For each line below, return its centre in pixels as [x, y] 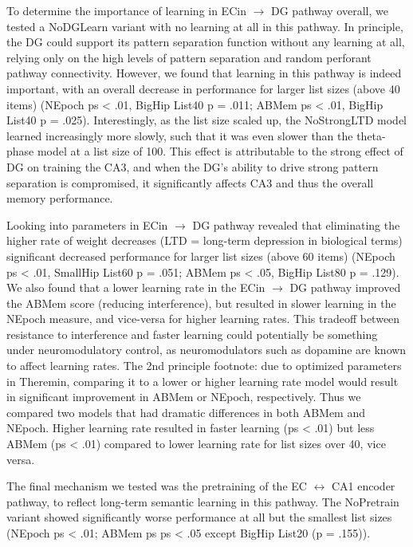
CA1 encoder [363, 486]
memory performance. [60, 198]
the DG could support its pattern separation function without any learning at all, [206, 42]
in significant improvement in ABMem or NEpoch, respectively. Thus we [184, 397]
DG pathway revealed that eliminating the [296, 224]
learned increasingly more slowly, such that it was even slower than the [180, 135]
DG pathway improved [345, 287]
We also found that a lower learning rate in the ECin [136, 287]
